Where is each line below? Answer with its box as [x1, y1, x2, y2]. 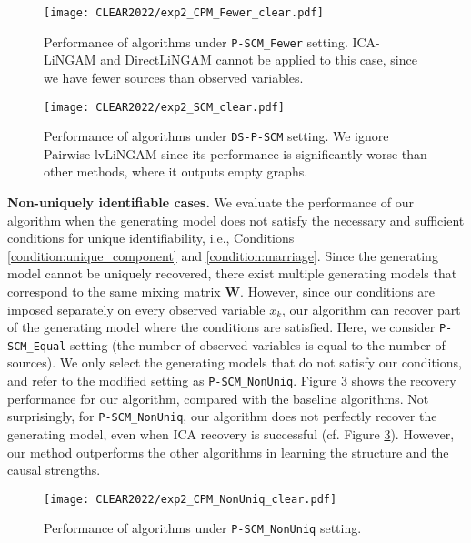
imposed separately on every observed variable [7, 299, 266, 318]
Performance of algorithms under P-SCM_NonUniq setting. [44, 518, 362, 538]
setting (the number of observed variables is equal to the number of [70, 335, 446, 354]
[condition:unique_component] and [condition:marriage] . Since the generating [7, 246, 438, 265]
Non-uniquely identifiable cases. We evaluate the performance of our [7, 193, 415, 211]
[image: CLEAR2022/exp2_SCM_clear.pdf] [44, 100, 285, 114]
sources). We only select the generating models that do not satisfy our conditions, [7, 353, 462, 372]
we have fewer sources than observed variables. [44, 67, 304, 86]
